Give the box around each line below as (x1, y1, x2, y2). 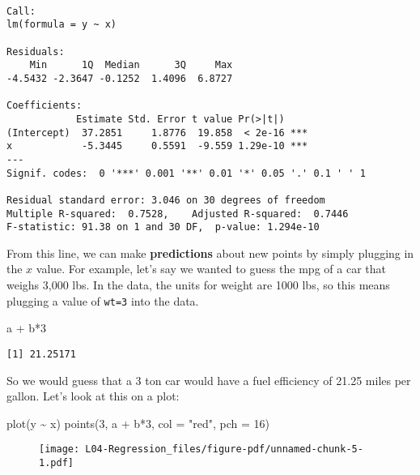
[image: (39, 443, 80, 456)
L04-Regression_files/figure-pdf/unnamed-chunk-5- (85, 443, 363, 456)
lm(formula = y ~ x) (6, 19, 117, 31)
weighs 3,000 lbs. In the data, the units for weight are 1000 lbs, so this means (6, 276, 390, 293)
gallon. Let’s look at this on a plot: (6, 387, 180, 404)
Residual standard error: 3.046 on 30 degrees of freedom (6, 194, 325, 206)
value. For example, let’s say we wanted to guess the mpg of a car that (36, 260, 386, 277)
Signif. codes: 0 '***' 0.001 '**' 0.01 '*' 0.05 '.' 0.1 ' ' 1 (6, 167, 366, 179)
